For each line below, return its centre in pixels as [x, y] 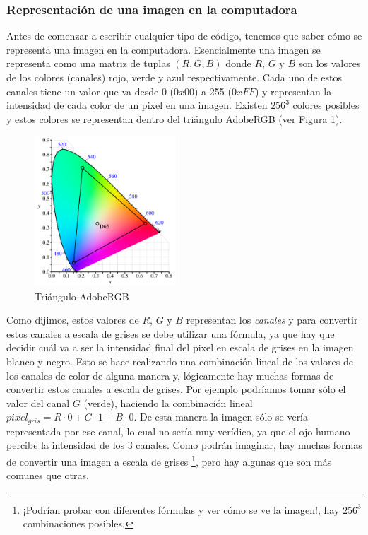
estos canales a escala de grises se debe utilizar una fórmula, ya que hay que [171, 333]
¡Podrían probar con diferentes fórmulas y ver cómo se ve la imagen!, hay [181, 509]
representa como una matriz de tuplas [88, 63]
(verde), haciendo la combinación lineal [168, 402]
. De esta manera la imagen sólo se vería [221, 417]
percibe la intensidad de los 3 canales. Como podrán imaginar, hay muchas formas [184, 445]
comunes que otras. [48, 475]
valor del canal [38, 402]
